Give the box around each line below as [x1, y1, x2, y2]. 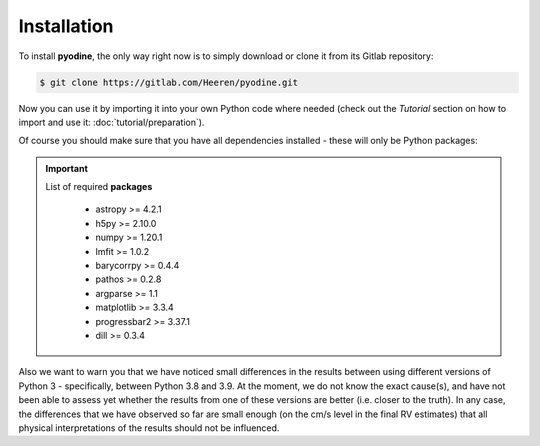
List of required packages [45, 181, 153, 193]
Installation [18, 15, 114, 37]
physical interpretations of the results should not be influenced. [18, 421, 280, 434]
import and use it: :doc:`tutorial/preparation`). [18, 116, 205, 128]
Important [45, 162, 89, 174]
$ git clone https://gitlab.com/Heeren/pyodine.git [39, 76, 299, 88]
